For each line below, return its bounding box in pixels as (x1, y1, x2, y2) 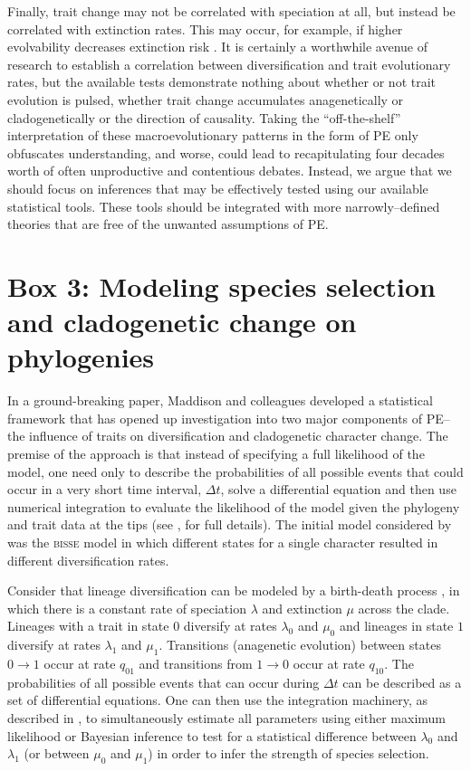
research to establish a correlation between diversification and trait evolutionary (7, 54, 451, 73)
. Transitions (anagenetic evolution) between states (159, 635, 441, 654)
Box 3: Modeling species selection (7, 267, 436, 304)
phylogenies (7, 338, 155, 376)
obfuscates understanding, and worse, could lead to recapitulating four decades (7, 143, 445, 162)
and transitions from (139, 653, 253, 672)
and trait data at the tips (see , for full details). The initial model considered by (7, 515, 452, 534)
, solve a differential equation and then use (220, 480, 457, 499)
